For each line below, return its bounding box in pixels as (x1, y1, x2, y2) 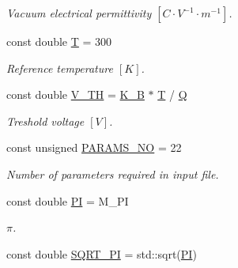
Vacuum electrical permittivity (6, 5, 152, 21)
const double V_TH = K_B (6, 86, 145, 103)
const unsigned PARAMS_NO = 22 (6, 139, 182, 156)
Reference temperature (6, 59, 113, 76)
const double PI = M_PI (6, 192, 129, 209)
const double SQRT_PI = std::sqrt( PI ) (6, 245, 197, 262)
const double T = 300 (6, 33, 112, 49)
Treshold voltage (6, 112, 85, 129)
